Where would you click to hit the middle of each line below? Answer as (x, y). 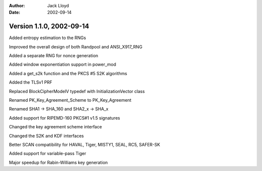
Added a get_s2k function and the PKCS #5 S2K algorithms (68, 73)
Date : (15, 13)
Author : (17, 6)
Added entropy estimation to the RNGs (48, 38)
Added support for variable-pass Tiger (48, 154)
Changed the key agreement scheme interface (55, 127)
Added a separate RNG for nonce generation (54, 56)
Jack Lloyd (58, 6)
